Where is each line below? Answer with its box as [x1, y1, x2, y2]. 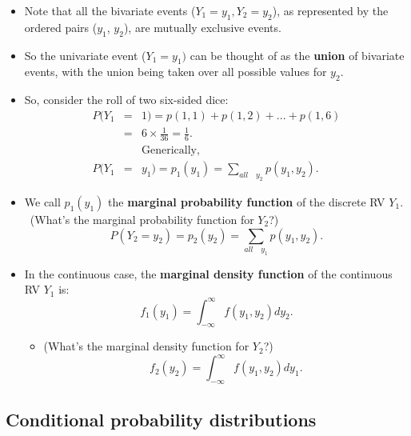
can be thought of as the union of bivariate [190, 46, 405, 63]
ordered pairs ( [24, 18, 98, 35]
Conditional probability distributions [6, 406, 317, 431]
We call [24, 194, 61, 210]
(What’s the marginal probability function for [30, 211, 254, 227]
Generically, [141, 145, 200, 157]
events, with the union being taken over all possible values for [24, 63, 327, 80]
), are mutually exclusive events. [123, 18, 281, 35]
